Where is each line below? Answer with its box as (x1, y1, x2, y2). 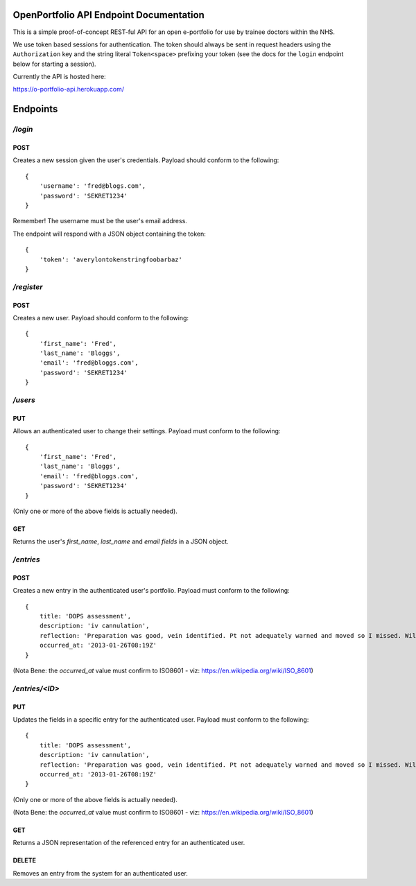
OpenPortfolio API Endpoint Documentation (12, 9, 205, 21)
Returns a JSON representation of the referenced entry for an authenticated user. (12, 839, 245, 847)
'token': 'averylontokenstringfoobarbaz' (39, 255, 183, 263)
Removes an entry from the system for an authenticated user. (12, 869, 189, 877)
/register (12, 281, 43, 291)
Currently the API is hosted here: (12, 73, 107, 81)
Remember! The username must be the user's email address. (12, 217, 187, 225)
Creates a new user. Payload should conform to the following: (12, 313, 189, 322)
